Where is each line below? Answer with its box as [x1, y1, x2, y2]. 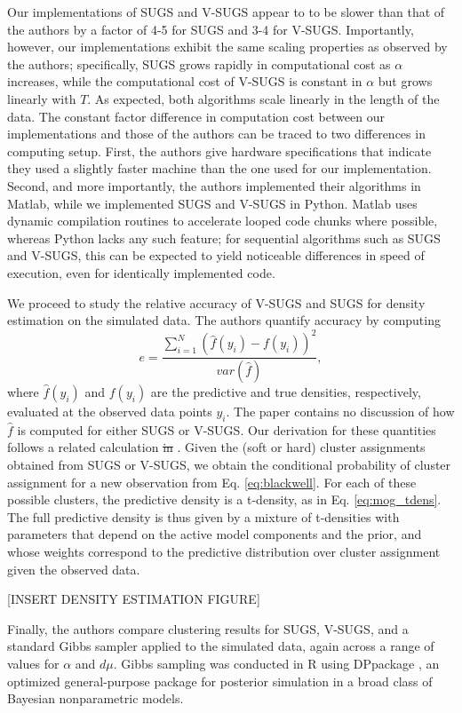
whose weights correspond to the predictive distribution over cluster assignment [7, 543, 441, 561]
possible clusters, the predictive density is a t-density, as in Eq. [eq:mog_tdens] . [7, 490, 442, 509]
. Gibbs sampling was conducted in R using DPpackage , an [113, 654, 440, 672]
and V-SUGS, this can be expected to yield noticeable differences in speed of [7, 246, 425, 265]
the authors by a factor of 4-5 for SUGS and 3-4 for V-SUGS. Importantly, [7, 20, 414, 38]
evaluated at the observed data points [7, 402, 212, 421]
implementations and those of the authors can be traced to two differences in [7, 124, 426, 143]
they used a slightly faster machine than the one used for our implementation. [7, 159, 432, 178]
